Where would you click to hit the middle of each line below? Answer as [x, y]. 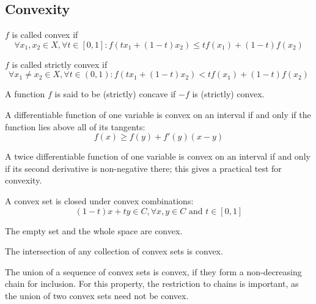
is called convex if [45, 35]
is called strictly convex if [60, 64]
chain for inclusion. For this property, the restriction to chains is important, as [152, 284]
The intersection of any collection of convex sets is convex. [114, 251]
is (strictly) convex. [228, 94]
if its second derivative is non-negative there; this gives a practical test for [143, 168]
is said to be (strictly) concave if [115, 94]
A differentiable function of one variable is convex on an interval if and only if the [158, 114]
